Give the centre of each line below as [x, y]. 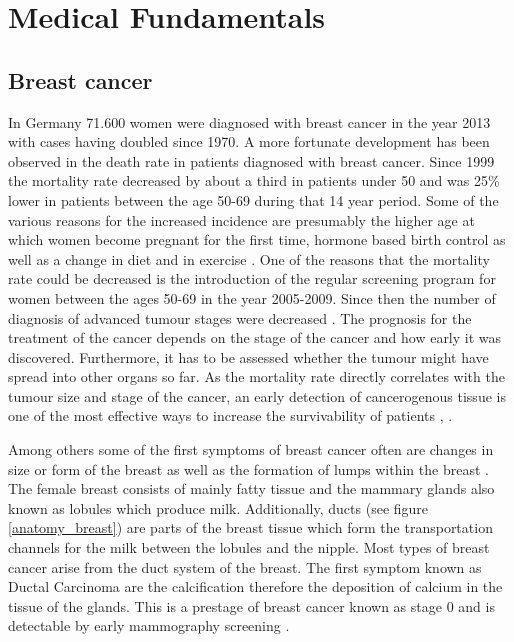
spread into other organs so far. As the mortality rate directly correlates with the [256, 376]
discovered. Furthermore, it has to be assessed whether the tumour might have [248, 356]
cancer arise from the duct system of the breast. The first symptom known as [245, 566]
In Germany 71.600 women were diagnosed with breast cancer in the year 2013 [249, 121]
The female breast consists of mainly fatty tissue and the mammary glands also [251, 488]
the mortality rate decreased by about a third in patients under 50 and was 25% [254, 180]
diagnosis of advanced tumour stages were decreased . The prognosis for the [240, 317]
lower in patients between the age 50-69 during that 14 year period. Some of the [253, 199]
